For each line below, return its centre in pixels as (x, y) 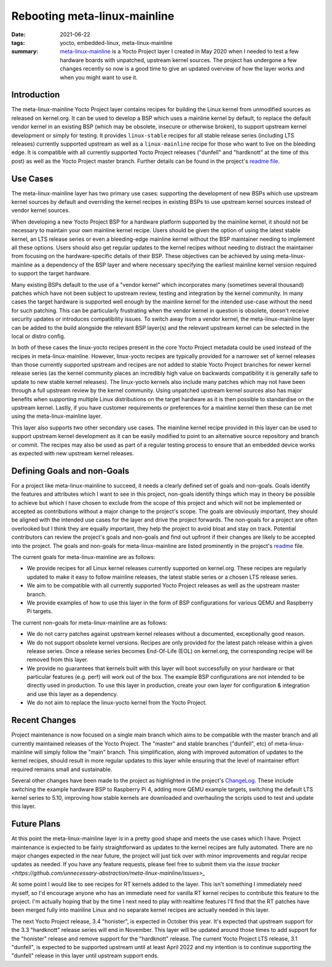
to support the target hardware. (51, 273)
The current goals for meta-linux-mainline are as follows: (83, 557)
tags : (18, 42)
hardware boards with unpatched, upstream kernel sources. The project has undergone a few (179, 60)
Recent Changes (44, 720)
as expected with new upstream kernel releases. (73, 453)
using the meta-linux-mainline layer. (57, 416)
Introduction (36, 95)
